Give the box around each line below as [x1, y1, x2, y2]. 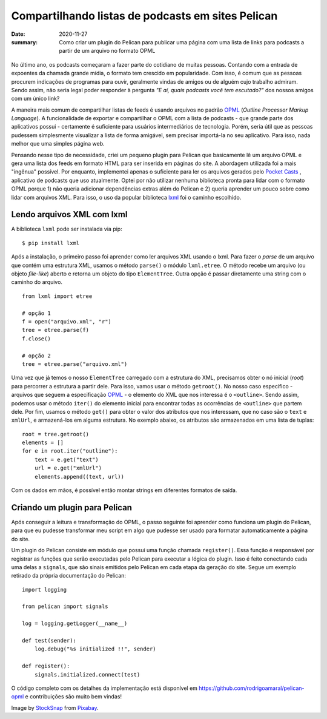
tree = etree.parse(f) [22, 326, 90, 334]
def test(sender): [22, 637, 77, 644]
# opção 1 [22, 309, 51, 317]
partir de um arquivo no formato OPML [59, 47, 156, 55]
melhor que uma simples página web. [11, 140, 105, 147]
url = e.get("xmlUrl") [34, 465, 102, 471]
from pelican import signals [22, 603, 108, 610]
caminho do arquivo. [11, 278, 63, 286]
